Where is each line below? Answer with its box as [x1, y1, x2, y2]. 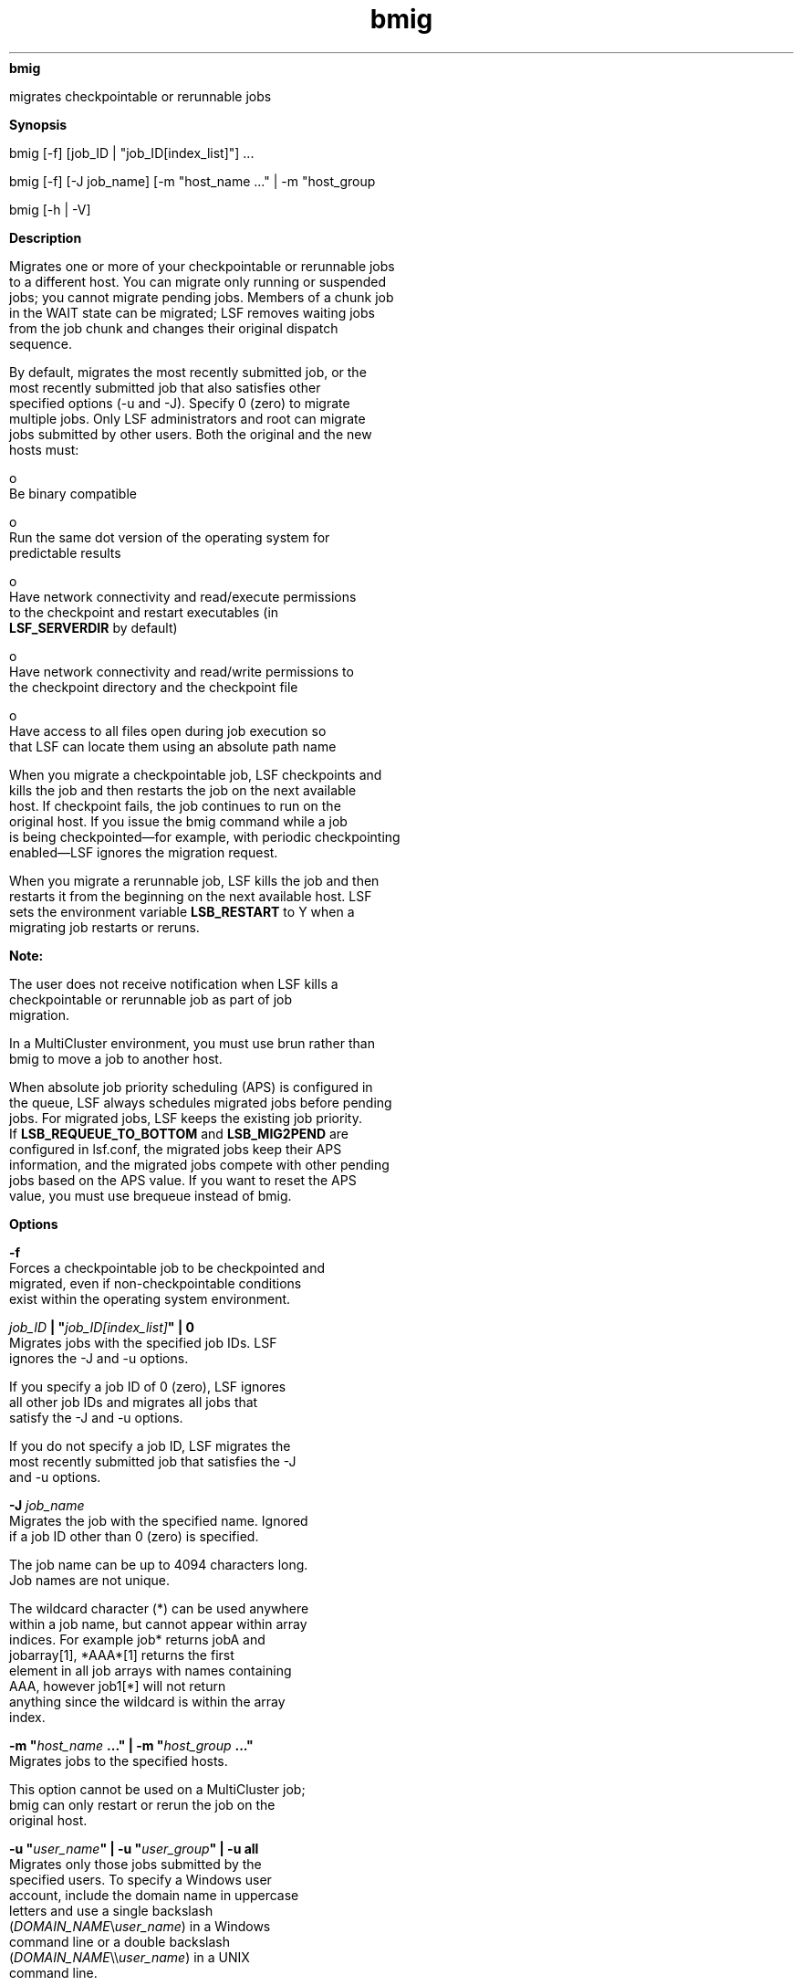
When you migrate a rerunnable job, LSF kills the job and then [9, 872, 380, 888]
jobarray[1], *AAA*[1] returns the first [9, 1646, 234, 1663]
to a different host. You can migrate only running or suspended [9, 273, 387, 289]
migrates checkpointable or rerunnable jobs [9, 88, 272, 104]
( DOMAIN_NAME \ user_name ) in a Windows [9, 1918, 271, 1934]
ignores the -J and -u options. [9, 1350, 189, 1366]
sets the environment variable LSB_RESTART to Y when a [9, 903, 355, 919]
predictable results [9, 544, 121, 561]
